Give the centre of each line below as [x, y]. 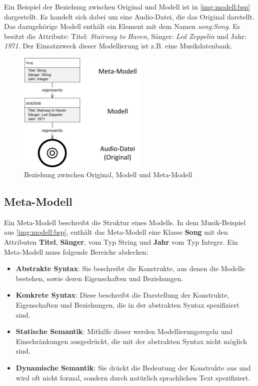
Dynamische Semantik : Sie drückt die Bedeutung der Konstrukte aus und [133, 368]
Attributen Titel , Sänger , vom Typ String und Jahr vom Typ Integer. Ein [121, 242]
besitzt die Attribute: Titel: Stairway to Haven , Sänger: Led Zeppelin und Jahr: [125, 36]
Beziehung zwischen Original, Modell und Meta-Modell [108, 175]
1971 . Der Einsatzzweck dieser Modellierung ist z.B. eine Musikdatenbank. [118, 46]
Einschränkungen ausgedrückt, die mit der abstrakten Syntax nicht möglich [131, 341]
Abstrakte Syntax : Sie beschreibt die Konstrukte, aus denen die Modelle [130, 268]
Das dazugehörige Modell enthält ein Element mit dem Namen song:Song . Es [122, 26]
